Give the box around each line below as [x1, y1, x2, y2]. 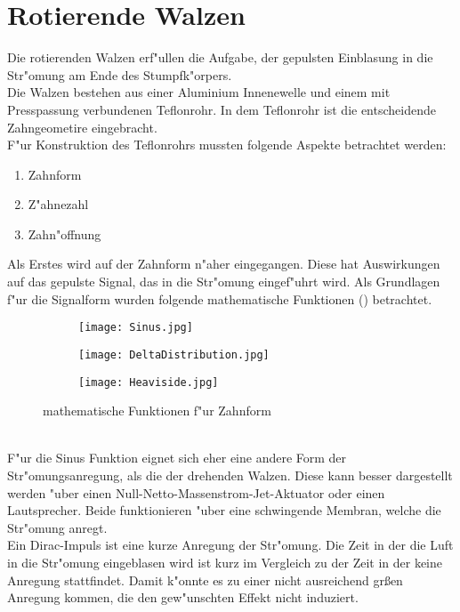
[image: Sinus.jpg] [78, 321, 193, 334]
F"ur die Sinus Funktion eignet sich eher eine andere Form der [7, 448, 347, 467]
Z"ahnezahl [28, 195, 89, 213]
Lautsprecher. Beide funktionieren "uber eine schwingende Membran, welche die [7, 501, 441, 519]
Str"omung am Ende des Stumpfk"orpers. [7, 65, 232, 84]
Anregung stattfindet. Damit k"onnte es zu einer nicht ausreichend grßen [7, 570, 403, 589]
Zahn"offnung [28, 224, 101, 243]
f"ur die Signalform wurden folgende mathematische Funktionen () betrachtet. [7, 289, 432, 308]
